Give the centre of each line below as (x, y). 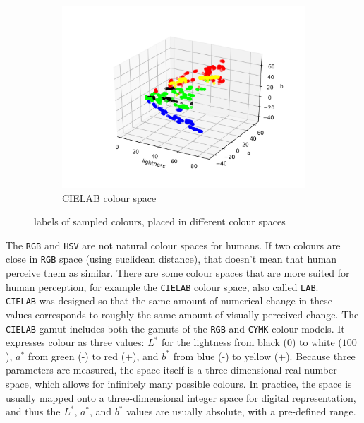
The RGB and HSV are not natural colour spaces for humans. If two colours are (173, 245)
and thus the (33, 411)
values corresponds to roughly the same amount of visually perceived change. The (182, 314)
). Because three (321, 356)
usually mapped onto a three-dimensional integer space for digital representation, (181, 397)
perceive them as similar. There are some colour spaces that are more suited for (178, 273)
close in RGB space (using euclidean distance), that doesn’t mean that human (171, 259)
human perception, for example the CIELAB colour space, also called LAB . (162, 286)
